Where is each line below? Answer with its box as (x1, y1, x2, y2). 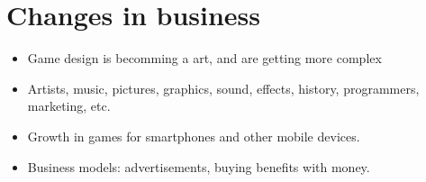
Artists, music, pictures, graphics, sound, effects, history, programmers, (27, 78, 420, 97)
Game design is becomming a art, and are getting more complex (27, 49, 382, 68)
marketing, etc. (27, 96, 111, 115)
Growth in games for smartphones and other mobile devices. (27, 126, 360, 145)
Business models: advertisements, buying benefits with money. (27, 157, 370, 176)
